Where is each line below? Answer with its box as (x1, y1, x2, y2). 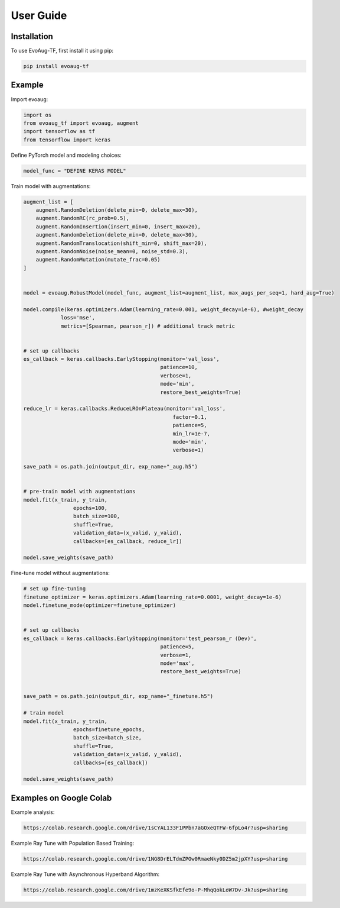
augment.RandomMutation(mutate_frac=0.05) (35, 256, 161, 263)
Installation (11, 31, 53, 41)
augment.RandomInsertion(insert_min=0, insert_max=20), (35, 223, 201, 230)
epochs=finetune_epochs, (73, 726, 145, 733)
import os (23, 111, 52, 118)
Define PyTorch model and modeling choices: (11, 151, 122, 159)
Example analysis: (11, 808, 55, 816)
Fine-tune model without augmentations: (11, 570, 110, 577)
